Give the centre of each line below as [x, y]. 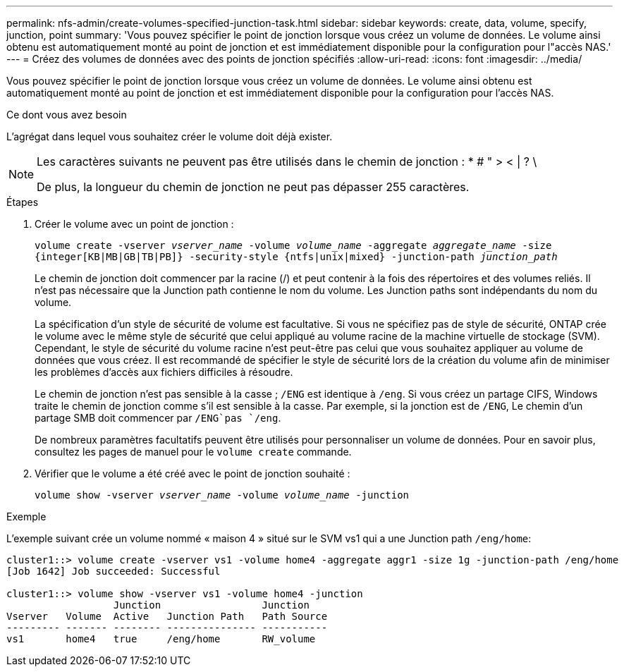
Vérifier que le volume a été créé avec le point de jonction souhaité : [192, 474]
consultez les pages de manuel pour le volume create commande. [193, 452]
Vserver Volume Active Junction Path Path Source [167, 616]
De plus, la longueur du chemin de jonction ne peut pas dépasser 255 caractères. [253, 187]
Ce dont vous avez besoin [67, 115]
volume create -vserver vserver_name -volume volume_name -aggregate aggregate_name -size [293, 245]
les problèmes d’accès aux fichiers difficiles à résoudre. [164, 372]
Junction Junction [211, 605]
